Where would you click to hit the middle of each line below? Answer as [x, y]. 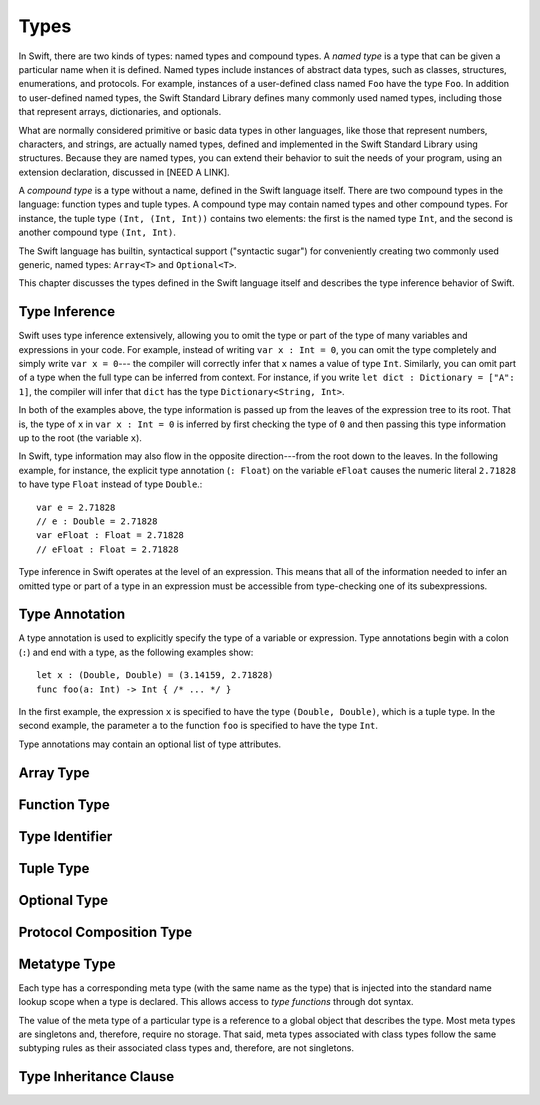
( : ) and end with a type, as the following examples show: [136, 652]
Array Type [54, 772]
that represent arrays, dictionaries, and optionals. [120, 112]
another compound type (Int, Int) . [97, 232]
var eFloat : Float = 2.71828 [110, 535]
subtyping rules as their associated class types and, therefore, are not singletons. [186, 1048]
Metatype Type [67, 963]
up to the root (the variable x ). [80, 438]
